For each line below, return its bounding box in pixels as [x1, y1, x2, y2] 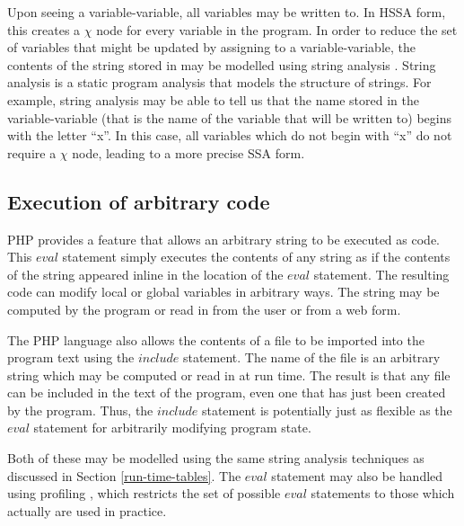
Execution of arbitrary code [7, 187, 270, 215]
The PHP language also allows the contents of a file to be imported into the [7, 330, 425, 349]
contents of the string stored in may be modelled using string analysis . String [7, 55, 436, 74]
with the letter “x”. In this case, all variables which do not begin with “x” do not [7, 126, 452, 145]
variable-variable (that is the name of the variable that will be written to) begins [7, 108, 451, 127]
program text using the [7, 348, 135, 367]
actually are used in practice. [7, 501, 167, 520]
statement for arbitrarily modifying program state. [33, 418, 311, 437]
